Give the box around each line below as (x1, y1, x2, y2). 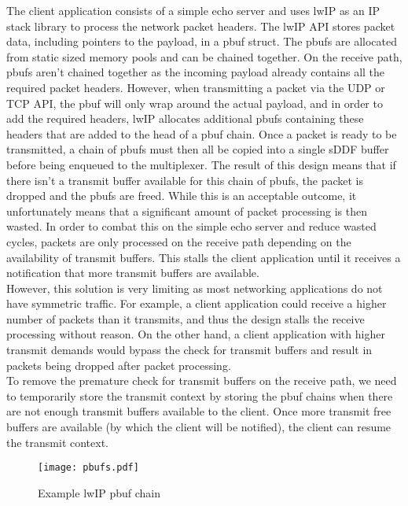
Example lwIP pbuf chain (38, 484, 160, 500)
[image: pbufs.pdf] (38, 462, 139, 474)
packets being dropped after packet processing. (6, 356, 231, 373)
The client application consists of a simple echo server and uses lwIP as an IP (6, 2, 380, 18)
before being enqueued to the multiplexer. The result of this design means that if (6, 156, 396, 172)
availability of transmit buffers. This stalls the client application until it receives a (6, 249, 401, 265)
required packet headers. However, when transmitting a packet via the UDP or (6, 79, 385, 95)
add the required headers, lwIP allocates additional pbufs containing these (6, 110, 364, 127)
